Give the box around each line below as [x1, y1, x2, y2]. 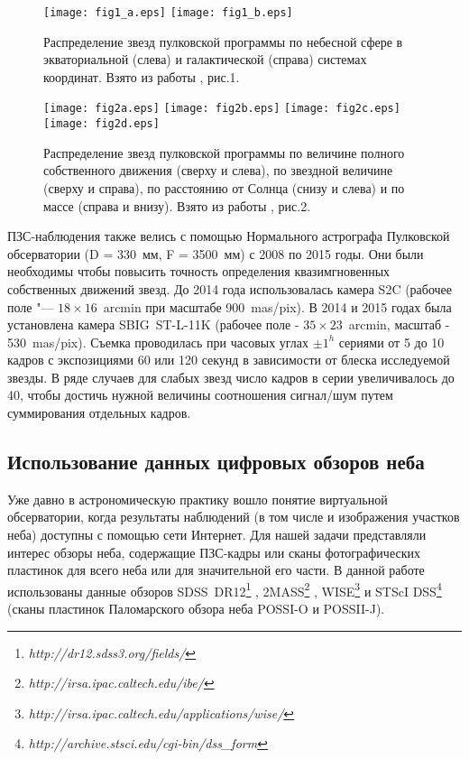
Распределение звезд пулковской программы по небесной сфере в [43, 32, 403, 51]
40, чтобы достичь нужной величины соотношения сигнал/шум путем [7, 385, 393, 404]
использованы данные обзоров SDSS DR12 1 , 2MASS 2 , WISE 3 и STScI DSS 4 [7, 579, 442, 600]
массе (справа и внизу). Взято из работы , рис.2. [43, 196, 311, 215]
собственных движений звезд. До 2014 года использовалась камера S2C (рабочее [7, 279, 453, 298]
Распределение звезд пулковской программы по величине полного [43, 143, 405, 162]
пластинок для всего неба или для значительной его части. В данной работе [7, 560, 425, 579]
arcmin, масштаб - [348, 315, 450, 334]
